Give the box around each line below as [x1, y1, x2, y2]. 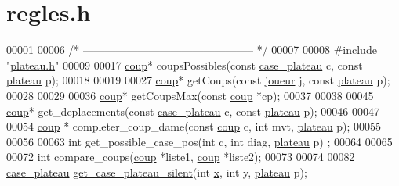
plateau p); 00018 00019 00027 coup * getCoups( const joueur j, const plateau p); [6, 72, 390, 88]
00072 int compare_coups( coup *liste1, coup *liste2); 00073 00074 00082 [6, 148, 355, 165]
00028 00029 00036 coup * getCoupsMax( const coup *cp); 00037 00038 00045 [6, 87, 374, 103]
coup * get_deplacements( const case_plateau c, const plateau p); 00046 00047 [6, 102, 379, 119]
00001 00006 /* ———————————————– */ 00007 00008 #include [6, 41, 377, 58]
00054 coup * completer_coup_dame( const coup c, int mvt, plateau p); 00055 [6, 118, 382, 134]
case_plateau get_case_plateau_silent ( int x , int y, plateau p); [6, 163, 307, 180]
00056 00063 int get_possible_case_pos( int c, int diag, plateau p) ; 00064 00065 [6, 133, 393, 149]
